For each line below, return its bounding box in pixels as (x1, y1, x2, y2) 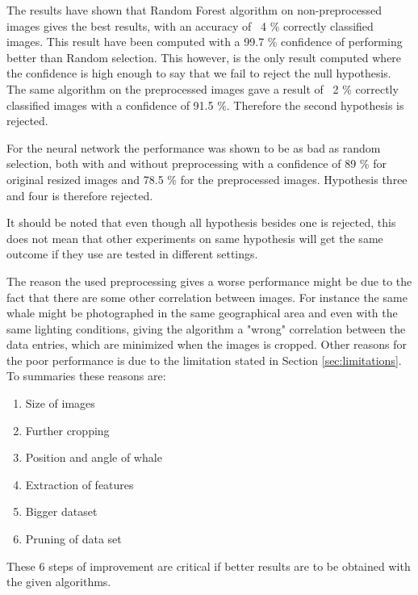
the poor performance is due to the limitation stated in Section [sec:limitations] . (6, 351, 402, 368)
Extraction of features (25, 476, 134, 492)
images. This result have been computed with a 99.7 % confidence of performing (6, 33, 403, 50)
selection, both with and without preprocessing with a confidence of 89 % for (6, 155, 387, 172)
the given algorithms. (6, 573, 111, 590)
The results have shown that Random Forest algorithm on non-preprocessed (6, 2, 382, 18)
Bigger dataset (25, 503, 98, 520)
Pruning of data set (25, 530, 122, 547)
